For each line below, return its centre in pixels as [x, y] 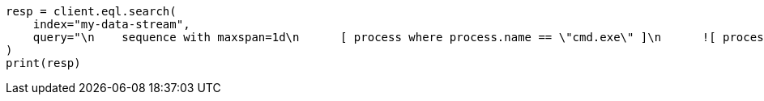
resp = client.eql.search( [91, 11]
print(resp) [43, 63]
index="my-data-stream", [111, 24]
